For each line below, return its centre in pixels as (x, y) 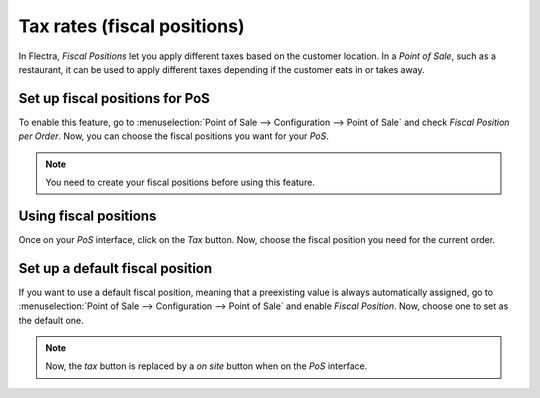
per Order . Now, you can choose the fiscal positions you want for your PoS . (173, 136)
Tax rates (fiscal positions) (131, 26)
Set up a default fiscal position (115, 268)
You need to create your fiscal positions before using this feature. (180, 182)
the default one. (51, 320)
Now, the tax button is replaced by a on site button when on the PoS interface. (206, 366)
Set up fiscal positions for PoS (114, 98)
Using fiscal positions (87, 215)
